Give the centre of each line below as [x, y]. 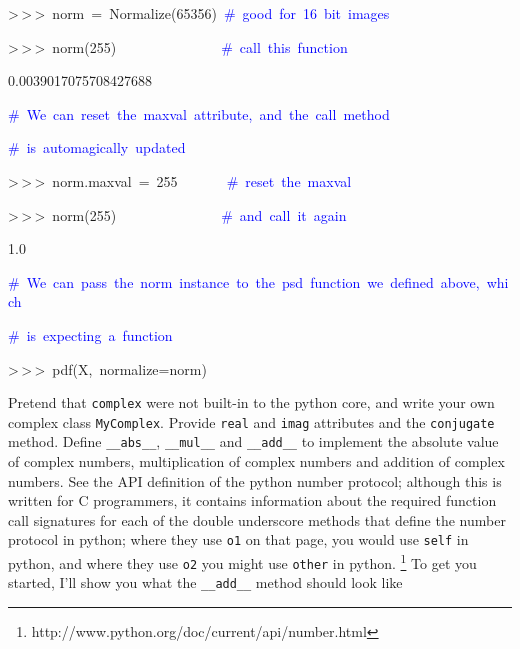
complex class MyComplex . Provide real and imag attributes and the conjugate [251, 421]
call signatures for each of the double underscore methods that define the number [257, 519]
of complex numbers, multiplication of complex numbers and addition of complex [256, 461]
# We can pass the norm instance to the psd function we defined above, [244, 281]
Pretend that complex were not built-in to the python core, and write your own [251, 402]
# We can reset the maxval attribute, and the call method [199, 113]
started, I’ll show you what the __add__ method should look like [205, 582]
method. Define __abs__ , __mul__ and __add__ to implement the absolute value [253, 441]
